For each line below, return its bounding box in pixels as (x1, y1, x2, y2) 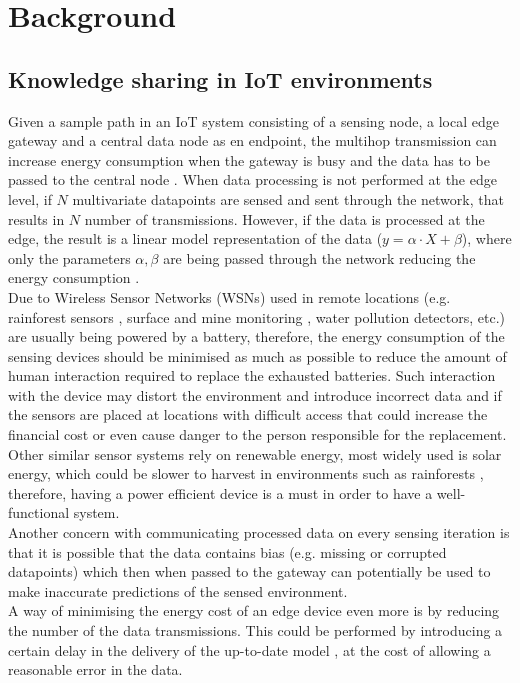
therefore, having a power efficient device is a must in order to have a (8, 482, 433, 503)
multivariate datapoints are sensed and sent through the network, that (72, 188, 504, 209)
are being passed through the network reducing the (163, 247, 476, 268)
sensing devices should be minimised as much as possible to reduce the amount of (8, 345, 507, 366)
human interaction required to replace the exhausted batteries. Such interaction (8, 365, 496, 386)
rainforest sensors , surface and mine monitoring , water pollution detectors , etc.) (8, 306, 505, 327)
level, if (8, 188, 52, 209)
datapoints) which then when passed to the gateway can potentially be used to (8, 561, 491, 582)
